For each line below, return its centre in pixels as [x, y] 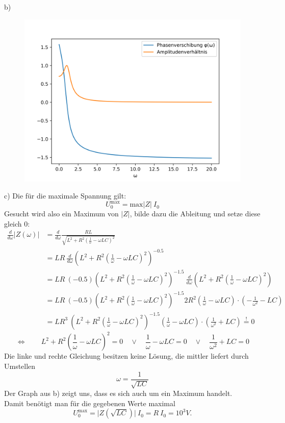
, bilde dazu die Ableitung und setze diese [195, 214]
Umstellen [20, 366]
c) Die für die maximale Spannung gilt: [65, 196]
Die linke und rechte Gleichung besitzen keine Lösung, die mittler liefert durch [126, 356]
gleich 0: [17, 223]
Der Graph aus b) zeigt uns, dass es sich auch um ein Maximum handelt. [118, 393]
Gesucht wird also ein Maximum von [61, 214]
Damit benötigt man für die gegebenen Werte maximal [90, 403]
